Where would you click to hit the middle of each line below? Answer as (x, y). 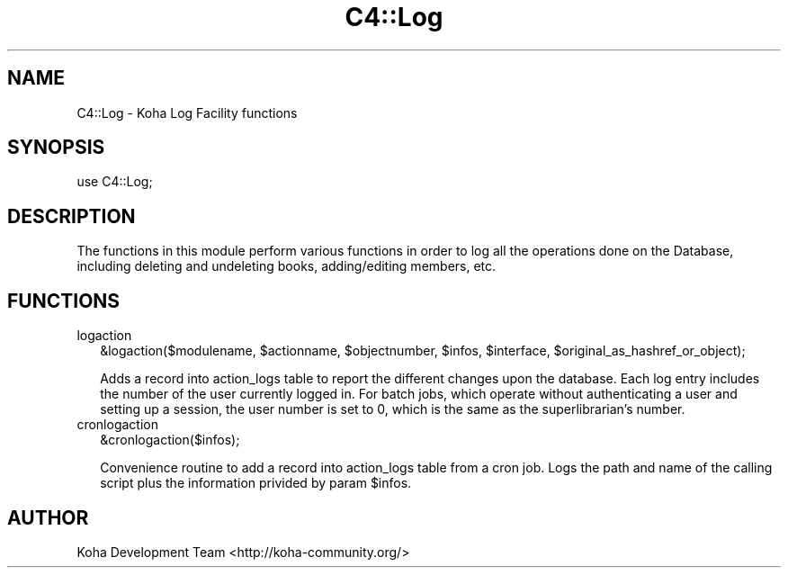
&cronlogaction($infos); (170, 440)
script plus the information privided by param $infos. (256, 483)
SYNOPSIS (56, 148)
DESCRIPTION (72, 216)
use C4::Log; (115, 182)
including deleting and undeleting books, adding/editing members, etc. (287, 266)
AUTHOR (48, 517)
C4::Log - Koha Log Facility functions (187, 112)
